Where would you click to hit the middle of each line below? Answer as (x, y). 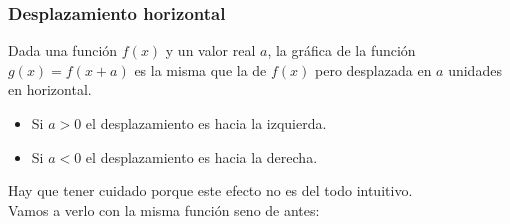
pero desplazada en (373, 69)
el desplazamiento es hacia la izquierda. (206, 123)
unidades (475, 69)
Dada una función (63, 50)
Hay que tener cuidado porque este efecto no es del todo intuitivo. (210, 190)
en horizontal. (50, 89)
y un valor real (210, 50)
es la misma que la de (200, 69)
